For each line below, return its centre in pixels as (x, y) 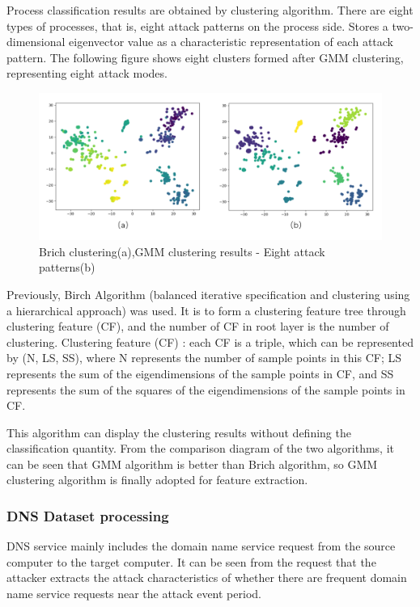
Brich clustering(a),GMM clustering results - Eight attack (182, 251)
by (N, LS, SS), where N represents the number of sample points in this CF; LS (204, 358)
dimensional (36, 42)
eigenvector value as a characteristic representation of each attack (231, 42)
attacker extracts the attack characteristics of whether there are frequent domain (207, 577)
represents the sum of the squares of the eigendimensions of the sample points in (206, 389)
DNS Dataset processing (88, 515)
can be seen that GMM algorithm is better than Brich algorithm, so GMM (192, 464)
